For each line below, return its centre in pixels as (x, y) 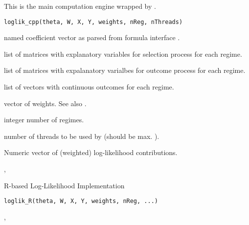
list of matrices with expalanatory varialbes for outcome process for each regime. (125, 70)
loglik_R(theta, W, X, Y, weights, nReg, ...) (81, 201)
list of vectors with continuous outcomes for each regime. (89, 87)
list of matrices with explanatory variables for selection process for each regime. (123, 54)
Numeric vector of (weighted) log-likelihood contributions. (91, 152)
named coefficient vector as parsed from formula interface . (92, 37)
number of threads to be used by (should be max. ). (82, 136)
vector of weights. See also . (45, 103)
